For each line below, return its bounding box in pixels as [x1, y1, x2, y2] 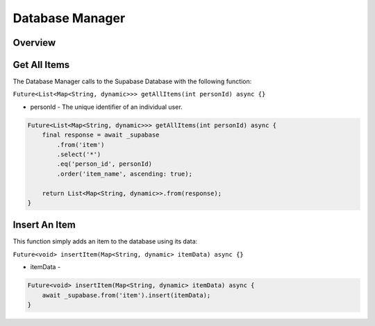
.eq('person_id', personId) [56, 160, 153, 168]
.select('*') [56, 151, 101, 159]
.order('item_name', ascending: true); [56, 170, 192, 178]
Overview [12, 37, 56, 49]
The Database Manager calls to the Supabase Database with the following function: [12, 77, 252, 86]
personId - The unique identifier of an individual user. [30, 103, 183, 111]
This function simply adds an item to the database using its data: [12, 237, 198, 246]
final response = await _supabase [42, 131, 160, 139]
